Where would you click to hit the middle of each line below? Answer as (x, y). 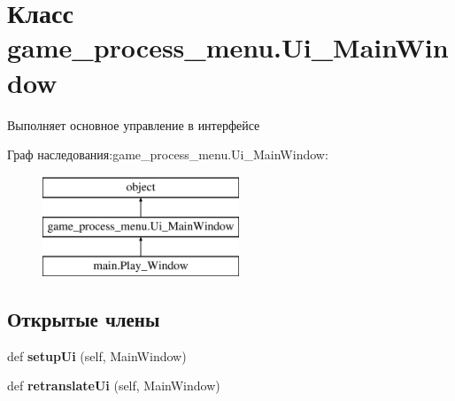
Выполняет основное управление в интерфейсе (134, 124)
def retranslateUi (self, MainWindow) (114, 386)
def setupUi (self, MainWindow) (97, 355)
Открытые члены (84, 319)
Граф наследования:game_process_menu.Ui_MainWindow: (168, 154)
